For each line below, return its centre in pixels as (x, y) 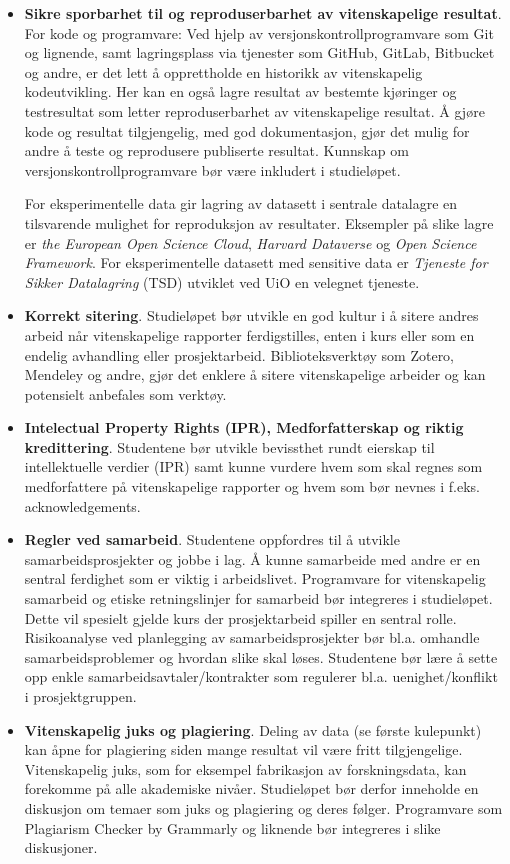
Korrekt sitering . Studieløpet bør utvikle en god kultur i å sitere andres (251, 315)
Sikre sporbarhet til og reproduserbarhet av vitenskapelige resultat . (263, 13)
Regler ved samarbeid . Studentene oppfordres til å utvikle (212, 539)
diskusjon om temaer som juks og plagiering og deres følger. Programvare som (263, 807)
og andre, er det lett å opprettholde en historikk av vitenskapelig (223, 71)
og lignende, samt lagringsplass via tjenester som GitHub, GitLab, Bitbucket (259, 52)
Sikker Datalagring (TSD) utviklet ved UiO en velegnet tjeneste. (222, 281)
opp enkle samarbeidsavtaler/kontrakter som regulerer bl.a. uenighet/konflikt (261, 676)
